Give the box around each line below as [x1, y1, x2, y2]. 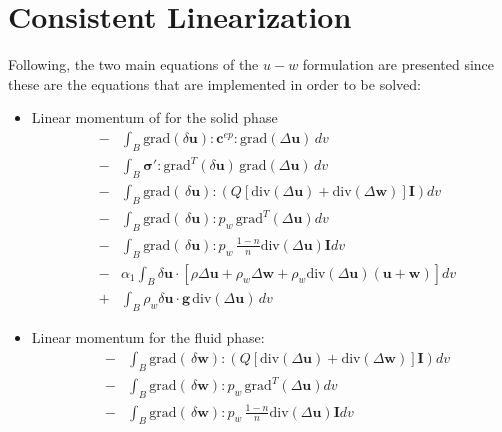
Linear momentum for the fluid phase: [31, 327, 265, 348]
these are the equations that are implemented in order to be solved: [8, 73, 421, 94]
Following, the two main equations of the [8, 54, 259, 75]
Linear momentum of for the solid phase [31, 107, 278, 128]
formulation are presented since [302, 54, 495, 75]
